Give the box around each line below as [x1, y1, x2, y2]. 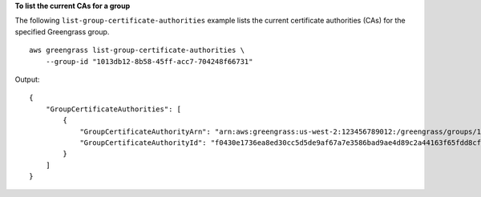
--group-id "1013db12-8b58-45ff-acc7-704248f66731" [45, 57, 253, 66]
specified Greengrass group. [14, 26, 110, 36]
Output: [14, 74, 40, 84]
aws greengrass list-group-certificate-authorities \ [29, 46, 245, 55]
